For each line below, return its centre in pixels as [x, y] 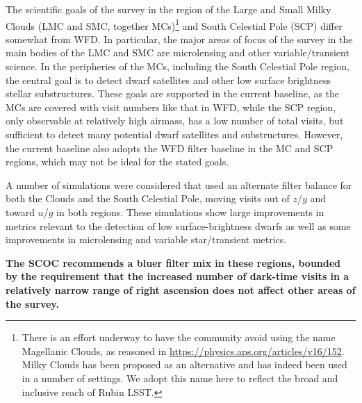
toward [20, 212]
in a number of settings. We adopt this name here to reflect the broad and [180, 378]
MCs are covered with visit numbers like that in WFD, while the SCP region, [171, 107]
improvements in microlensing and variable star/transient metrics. [146, 239]
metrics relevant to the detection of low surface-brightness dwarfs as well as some [178, 225]
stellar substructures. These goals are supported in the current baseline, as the [173, 93]
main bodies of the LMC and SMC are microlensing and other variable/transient [178, 52]
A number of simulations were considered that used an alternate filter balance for [179, 184]
